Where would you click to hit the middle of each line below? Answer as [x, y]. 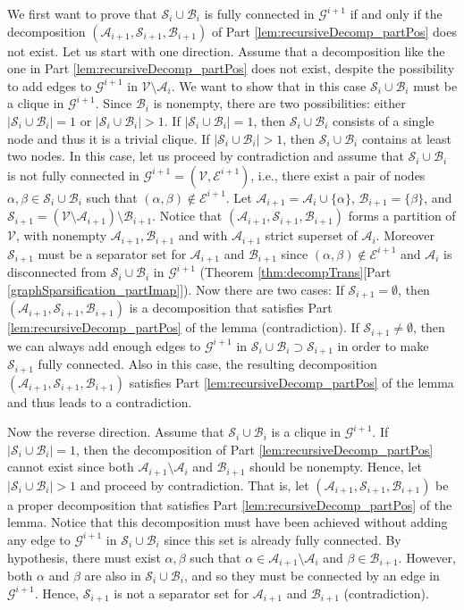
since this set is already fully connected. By [283, 539]
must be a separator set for [112, 253]
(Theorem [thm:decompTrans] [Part [295, 272]
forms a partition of [402, 216]
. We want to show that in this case [269, 85]
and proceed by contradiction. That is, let [194, 485]
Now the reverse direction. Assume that [116, 432]
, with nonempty [61, 235]
